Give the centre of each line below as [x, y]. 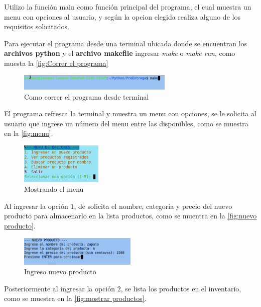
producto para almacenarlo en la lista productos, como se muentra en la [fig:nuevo [130, 216]
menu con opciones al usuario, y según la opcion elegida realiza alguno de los [122, 16]
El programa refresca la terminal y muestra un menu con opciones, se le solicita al [130, 113]
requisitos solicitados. [37, 26]
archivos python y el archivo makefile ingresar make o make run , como [120, 53]
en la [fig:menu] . [29, 133]
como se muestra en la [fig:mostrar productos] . [75, 298]
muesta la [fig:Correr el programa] [56, 63]
